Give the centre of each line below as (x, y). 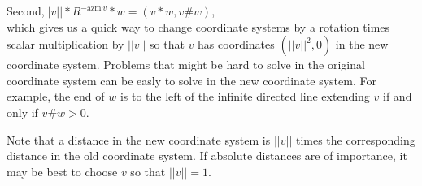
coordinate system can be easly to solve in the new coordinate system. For (191, 80)
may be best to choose (62, 171)
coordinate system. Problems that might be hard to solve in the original (186, 65)
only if (22, 112)
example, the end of (56, 96)
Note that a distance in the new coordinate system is (139, 139)
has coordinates (236, 44)
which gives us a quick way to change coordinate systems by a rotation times (198, 26)
